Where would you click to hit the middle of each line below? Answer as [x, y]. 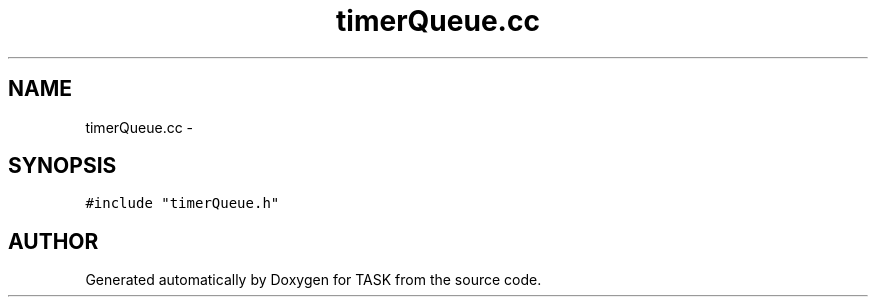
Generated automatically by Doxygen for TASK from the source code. [313, 280]
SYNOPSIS [62, 166]
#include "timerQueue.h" [182, 203]
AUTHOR [53, 241]
